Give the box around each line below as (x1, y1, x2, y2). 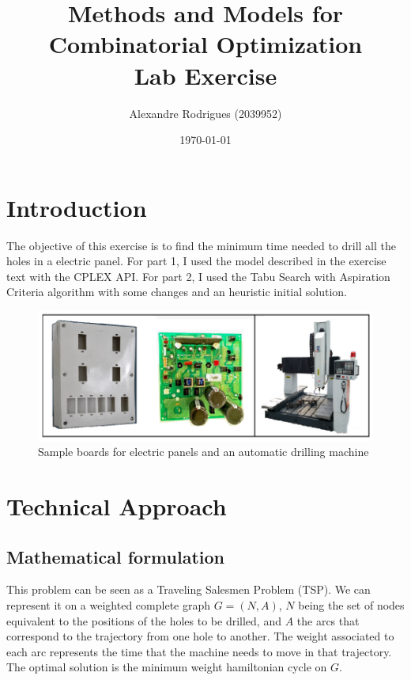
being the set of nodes (298, 597, 405, 613)
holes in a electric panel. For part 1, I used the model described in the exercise (6, 253, 386, 269)
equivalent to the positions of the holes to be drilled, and (6, 612, 281, 629)
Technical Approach (6, 490, 227, 522)
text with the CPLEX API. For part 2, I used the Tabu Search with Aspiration (6, 268, 390, 284)
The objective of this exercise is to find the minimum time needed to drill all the (6, 237, 396, 253)
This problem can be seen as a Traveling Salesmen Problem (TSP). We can (6, 581, 371, 598)
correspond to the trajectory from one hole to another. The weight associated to (6, 628, 394, 644)
